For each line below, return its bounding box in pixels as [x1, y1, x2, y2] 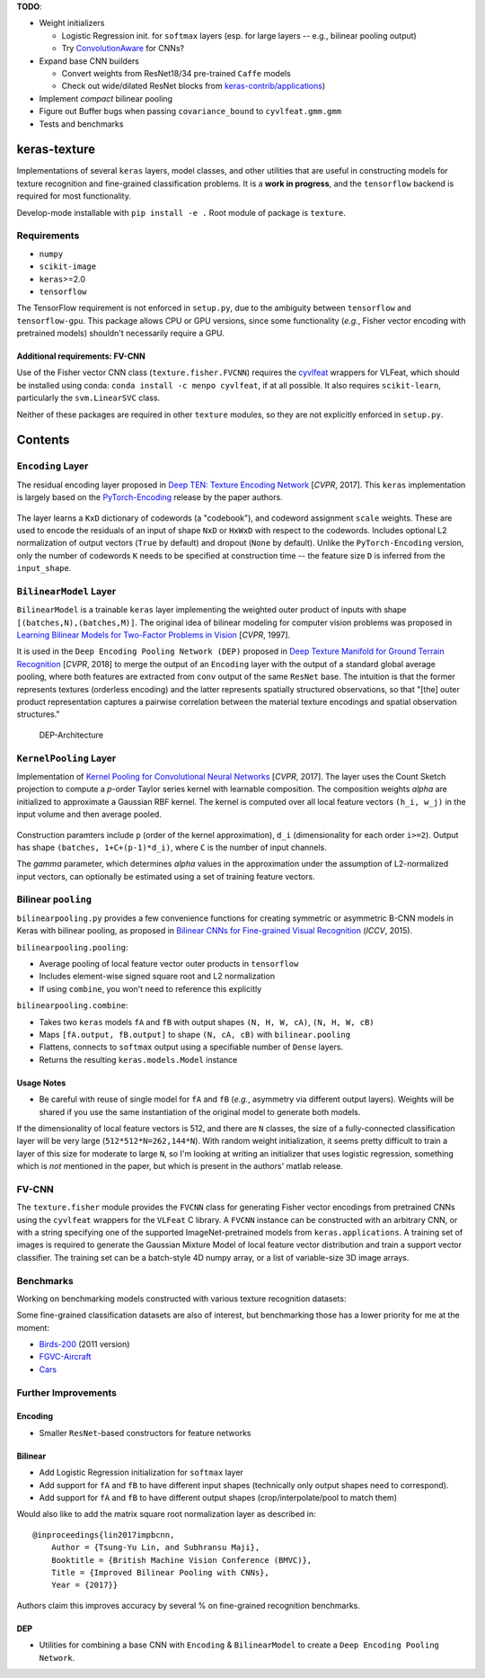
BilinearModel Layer [16, 585, 117, 597]
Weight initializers [39, 18, 105, 29]
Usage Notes [16, 1077, 66, 1088]
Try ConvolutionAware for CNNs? [61, 43, 184, 54]
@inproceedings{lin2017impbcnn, [32, 1530, 175, 1540]
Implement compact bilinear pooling [39, 93, 173, 103]
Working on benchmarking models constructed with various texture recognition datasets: [16, 1293, 347, 1304]
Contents [16, 433, 70, 448]
